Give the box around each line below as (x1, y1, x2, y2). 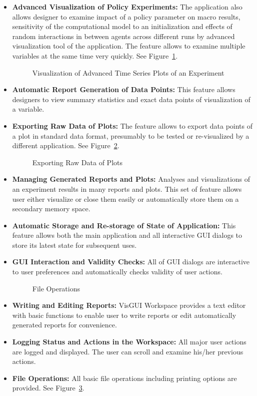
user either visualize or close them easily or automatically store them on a (12, 193, 239, 204)
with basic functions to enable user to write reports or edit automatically (12, 309, 236, 320)
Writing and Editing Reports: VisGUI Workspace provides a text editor (12, 300, 246, 310)
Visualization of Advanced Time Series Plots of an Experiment (32, 67, 224, 78)
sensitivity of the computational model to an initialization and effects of (12, 21, 232, 32)
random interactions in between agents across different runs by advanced (12, 31, 235, 41)
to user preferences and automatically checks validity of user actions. (12, 266, 222, 277)
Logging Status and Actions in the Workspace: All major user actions (12, 336, 246, 347)
